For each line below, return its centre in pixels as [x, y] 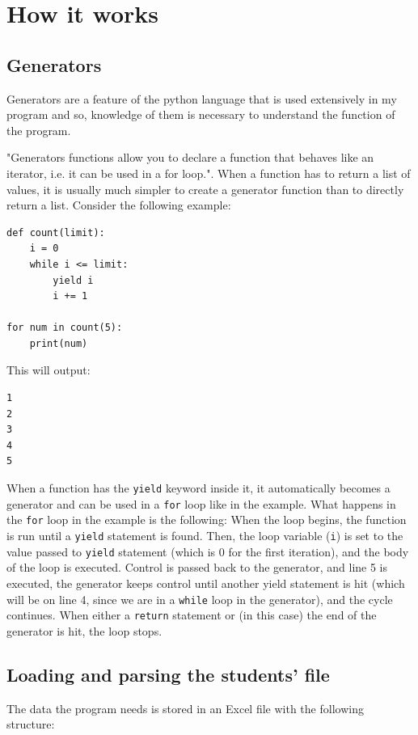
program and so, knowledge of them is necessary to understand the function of [201, 114]
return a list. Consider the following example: [119, 205]
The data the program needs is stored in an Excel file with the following [185, 708]
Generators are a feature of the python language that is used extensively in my [202, 98]
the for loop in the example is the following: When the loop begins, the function [207, 520]
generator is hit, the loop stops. [84, 630]
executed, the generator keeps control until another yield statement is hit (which [206, 583]
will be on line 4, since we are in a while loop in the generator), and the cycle [200, 599]
